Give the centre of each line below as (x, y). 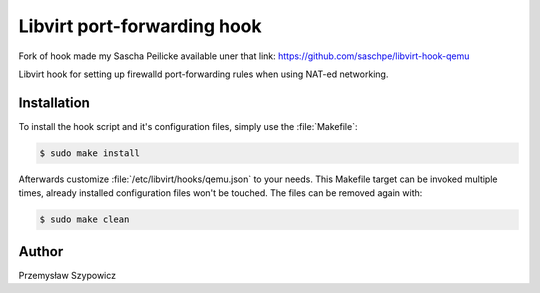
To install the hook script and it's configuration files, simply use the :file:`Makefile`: (188, 126)
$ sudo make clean (84, 219)
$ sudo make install (89, 153)
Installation (54, 102)
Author (41, 251)
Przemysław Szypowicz (67, 275)
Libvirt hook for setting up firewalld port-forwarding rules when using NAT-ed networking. (203, 74)
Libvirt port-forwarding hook (140, 26)
